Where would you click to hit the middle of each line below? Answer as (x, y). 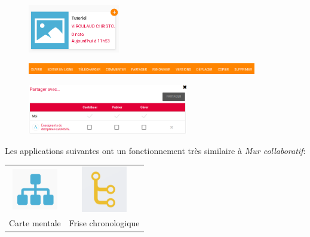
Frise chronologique (104, 223)
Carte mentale (35, 223)
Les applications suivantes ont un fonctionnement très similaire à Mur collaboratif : (155, 150)
